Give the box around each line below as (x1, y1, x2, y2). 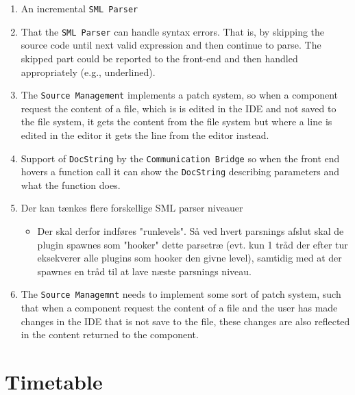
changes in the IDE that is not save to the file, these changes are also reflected (21, 314, 350, 328)
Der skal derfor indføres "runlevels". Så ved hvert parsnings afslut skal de (37, 224, 344, 238)
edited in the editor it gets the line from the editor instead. (21, 127, 269, 142)
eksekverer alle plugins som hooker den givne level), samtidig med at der (37, 251, 342, 265)
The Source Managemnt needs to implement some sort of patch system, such (21, 287, 341, 301)
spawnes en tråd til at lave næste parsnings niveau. (37, 264, 252, 278)
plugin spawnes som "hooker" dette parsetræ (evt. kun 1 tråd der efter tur (37, 237, 348, 251)
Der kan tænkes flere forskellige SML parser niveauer (21, 201, 243, 215)
